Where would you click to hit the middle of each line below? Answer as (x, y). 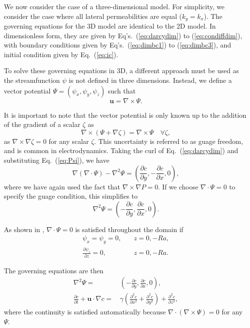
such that (122, 90)
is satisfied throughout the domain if (129, 229)
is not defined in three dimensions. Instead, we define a (150, 80)
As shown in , (24, 229)
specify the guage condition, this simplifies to (71, 196)
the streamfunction (32, 80)
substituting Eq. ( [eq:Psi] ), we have (57, 160)
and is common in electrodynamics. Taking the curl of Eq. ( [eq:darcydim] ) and (121, 150)
